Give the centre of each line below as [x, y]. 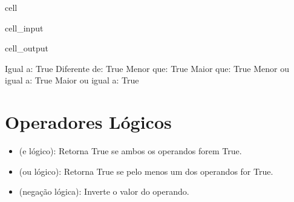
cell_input [24, 28]
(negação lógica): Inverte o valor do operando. [104, 191]
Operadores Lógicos [88, 122]
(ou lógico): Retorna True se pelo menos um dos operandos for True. [146, 171]
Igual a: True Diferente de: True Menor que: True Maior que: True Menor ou [147, 68]
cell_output [27, 48]
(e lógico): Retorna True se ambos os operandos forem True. [130, 151]
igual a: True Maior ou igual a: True [72, 80]
